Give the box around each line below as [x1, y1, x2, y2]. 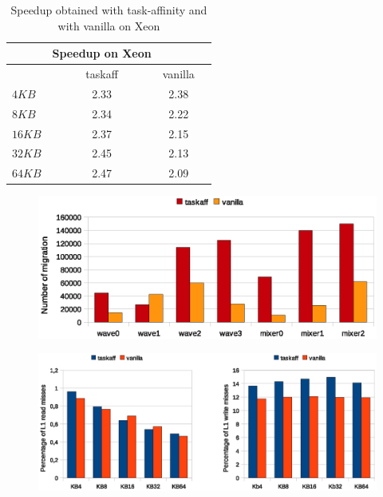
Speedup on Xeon [52, 45, 152, 62]
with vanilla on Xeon [57, 17, 160, 34]
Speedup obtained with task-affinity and [10, 2, 207, 18]
